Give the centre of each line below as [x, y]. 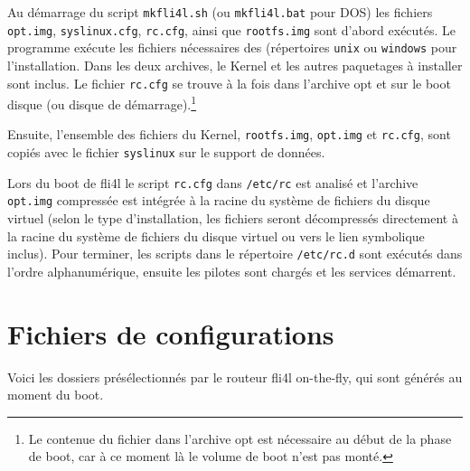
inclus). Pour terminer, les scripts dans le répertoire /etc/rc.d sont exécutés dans [235, 254]
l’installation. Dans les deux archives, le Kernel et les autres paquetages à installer [235, 65]
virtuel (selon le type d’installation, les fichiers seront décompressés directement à [233, 218]
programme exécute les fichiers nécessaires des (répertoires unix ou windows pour [232, 47]
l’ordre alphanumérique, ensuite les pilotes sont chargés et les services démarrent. [232, 271]
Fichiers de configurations [171, 333]
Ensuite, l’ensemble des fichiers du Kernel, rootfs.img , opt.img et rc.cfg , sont [229, 134]
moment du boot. [56, 395]
